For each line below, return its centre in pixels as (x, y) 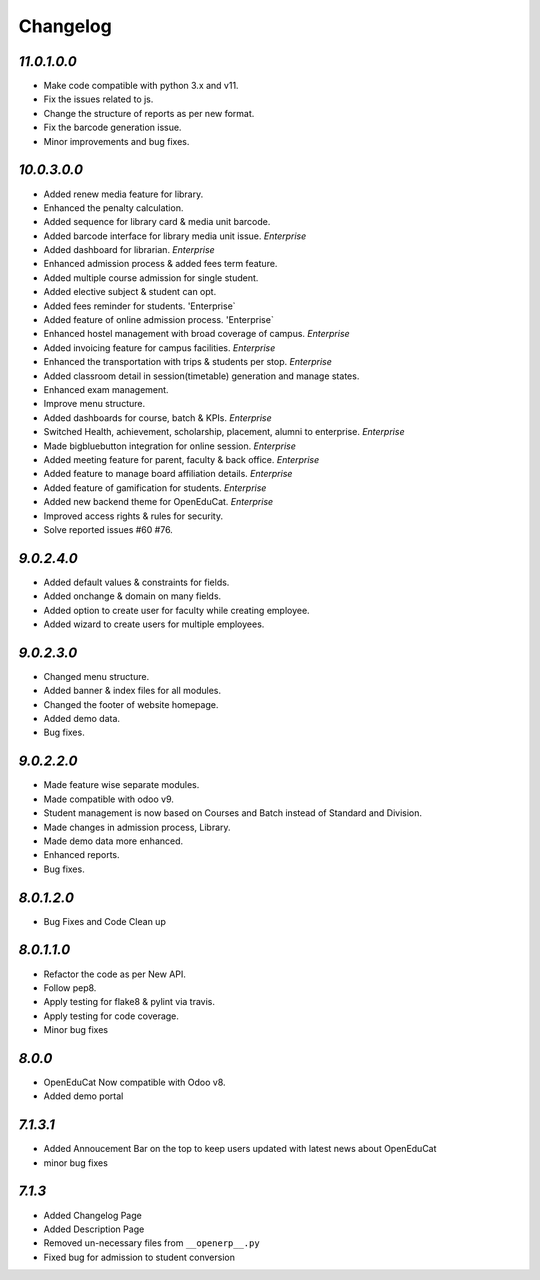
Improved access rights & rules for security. (133, 516)
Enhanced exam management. (106, 389)
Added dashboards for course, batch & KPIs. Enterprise (157, 417)
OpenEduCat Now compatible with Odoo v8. (134, 1082)
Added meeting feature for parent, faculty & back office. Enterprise (181, 459)
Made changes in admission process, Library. (137, 827)
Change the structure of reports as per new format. (149, 113)
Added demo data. (81, 719)
